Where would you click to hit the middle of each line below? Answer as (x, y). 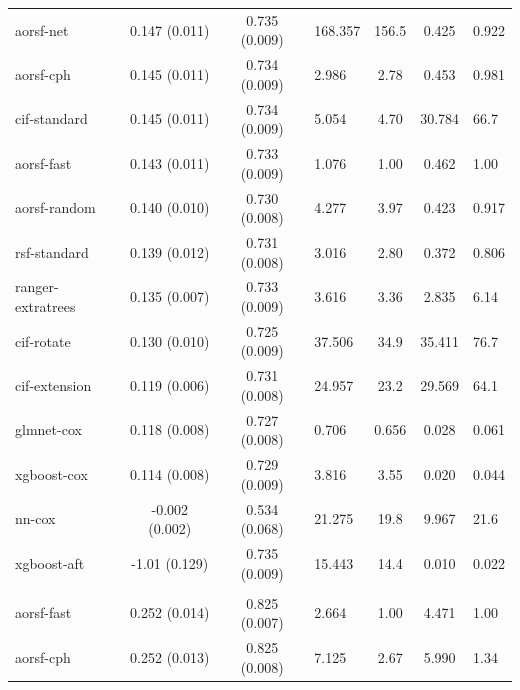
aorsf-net (42, 29)
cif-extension (53, 385)
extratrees (45, 305)
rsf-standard (52, 251)
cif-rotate (43, 340)
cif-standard (51, 118)
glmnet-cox (48, 429)
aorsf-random (55, 207)
